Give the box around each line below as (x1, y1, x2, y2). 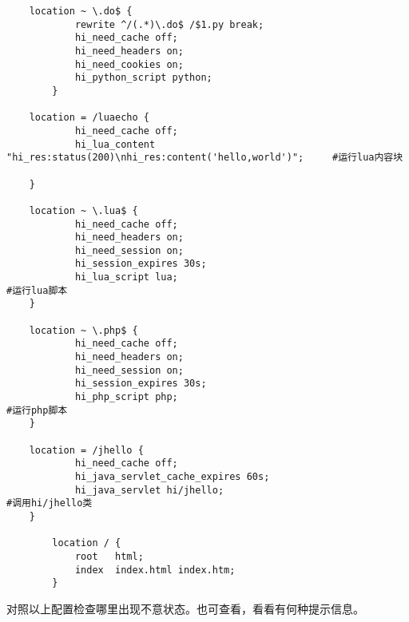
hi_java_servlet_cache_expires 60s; (74, 470, 270, 482)
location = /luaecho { (29, 112, 149, 124)
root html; (74, 550, 144, 562)
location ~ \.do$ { (29, 6, 133, 17)
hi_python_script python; (74, 72, 212, 84)
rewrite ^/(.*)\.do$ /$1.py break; (74, 18, 264, 30)
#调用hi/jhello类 (6, 497, 93, 509)
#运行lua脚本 (6, 284, 68, 296)
